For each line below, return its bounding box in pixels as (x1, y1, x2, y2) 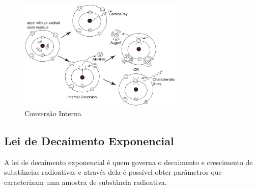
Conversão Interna (24, 108, 81, 119)
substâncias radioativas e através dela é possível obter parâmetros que (4, 167, 222, 177)
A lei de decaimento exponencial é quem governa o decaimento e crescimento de (4, 156, 253, 167)
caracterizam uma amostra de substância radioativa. (4, 177, 167, 187)
